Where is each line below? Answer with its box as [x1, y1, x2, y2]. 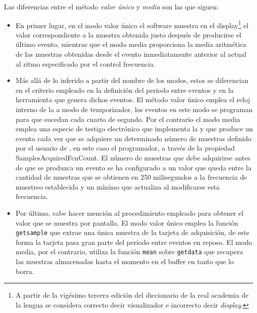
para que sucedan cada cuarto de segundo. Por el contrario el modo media [15, 114, 240, 124]
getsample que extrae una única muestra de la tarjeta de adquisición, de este [15, 227, 250, 237]
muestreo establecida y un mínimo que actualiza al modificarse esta [15, 181, 220, 192]
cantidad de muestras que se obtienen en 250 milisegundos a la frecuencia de [15, 172, 247, 182]
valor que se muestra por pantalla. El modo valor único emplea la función [15, 217, 238, 228]
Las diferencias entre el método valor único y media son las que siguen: [4, 1, 219, 11]
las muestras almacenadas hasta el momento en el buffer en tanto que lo [15, 256, 234, 267]
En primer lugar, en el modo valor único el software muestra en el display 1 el [15, 18, 249, 30]
